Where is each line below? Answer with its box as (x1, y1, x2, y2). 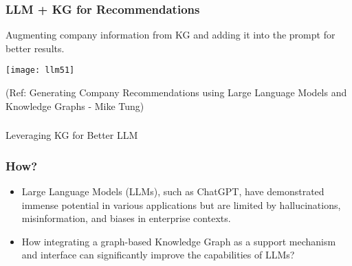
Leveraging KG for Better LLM (5, 128, 138, 142)
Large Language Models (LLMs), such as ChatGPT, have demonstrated (21, 184, 324, 198)
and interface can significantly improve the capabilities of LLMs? (21, 247, 295, 262)
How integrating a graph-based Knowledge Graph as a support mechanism (21, 234, 336, 248)
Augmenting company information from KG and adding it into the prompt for (5, 27, 335, 42)
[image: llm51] (5, 65, 75, 76)
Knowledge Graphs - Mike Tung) (5, 98, 144, 113)
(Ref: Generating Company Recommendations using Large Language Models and (5, 85, 347, 100)
